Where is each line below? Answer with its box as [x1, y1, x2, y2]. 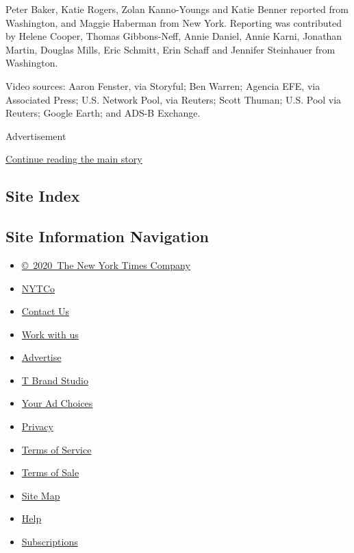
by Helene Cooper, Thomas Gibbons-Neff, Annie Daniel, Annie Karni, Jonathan [5, 29, 342, 43]
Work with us [21, 327, 79, 341]
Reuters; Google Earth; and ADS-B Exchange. [5, 106, 201, 120]
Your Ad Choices [21, 396, 93, 410]
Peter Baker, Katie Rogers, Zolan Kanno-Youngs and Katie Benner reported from [5, 2, 349, 16]
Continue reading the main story [5, 152, 142, 166]
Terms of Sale [21, 465, 79, 480]
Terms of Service [21, 442, 92, 456]
